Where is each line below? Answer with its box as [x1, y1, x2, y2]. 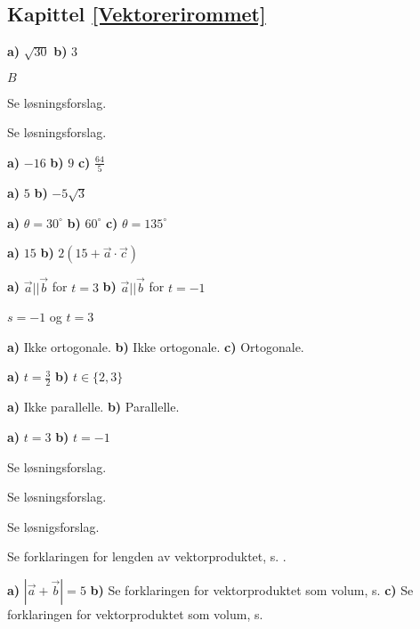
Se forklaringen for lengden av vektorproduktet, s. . [7, 547, 287, 566]
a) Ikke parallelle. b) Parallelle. [7, 397, 180, 416]
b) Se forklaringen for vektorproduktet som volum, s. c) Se [90, 580, 414, 599]
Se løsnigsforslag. [7, 517, 100, 535]
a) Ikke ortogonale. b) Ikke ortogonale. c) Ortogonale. [7, 337, 304, 355]
